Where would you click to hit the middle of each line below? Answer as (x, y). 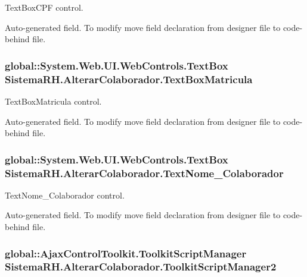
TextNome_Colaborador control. (65, 195)
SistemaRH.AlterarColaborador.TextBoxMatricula (129, 79)
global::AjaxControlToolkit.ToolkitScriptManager (126, 253)
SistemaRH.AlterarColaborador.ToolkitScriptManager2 (141, 267)
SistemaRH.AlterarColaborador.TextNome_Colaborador (144, 173)
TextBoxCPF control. (44, 7)
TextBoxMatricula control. (53, 101)
